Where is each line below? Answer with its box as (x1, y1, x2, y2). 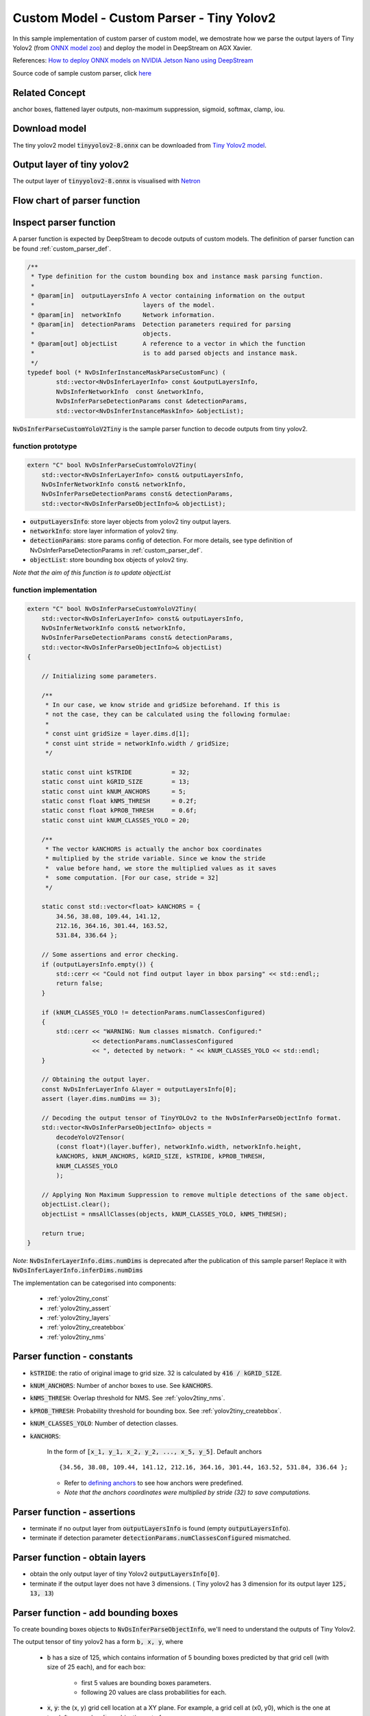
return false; (56, 979, 103, 988)
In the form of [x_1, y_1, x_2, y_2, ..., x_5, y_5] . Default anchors (47, 1447, 262, 1455)
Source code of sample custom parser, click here (12, 69, 152, 77)
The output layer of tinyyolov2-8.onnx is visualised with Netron (12, 177, 201, 185)
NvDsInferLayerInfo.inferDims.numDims (12, 1266, 143, 1275)
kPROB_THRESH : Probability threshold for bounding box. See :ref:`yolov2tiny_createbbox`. (29, 1406, 282, 1415)
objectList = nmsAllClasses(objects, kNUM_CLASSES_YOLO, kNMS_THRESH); (41, 1210, 288, 1218)
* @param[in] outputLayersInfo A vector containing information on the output (31, 292, 306, 299)
